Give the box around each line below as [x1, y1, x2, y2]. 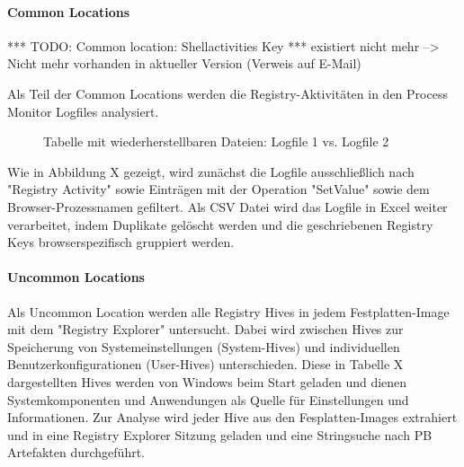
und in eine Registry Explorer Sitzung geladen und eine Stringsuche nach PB [7, 425, 433, 444]
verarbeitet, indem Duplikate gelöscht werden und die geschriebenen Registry [7, 215, 433, 233]
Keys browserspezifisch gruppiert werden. [7, 233, 235, 251]
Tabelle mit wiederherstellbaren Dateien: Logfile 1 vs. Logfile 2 [43, 132, 389, 151]
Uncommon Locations [7, 268, 145, 286]
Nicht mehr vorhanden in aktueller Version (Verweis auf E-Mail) [7, 54, 361, 73]
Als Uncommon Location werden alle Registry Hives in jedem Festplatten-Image [7, 302, 450, 321]
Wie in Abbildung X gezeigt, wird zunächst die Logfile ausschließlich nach [7, 162, 415, 181]
